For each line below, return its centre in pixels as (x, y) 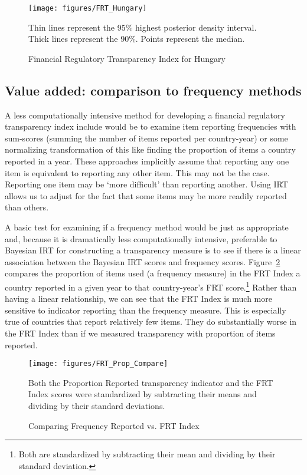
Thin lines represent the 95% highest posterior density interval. (143, 27)
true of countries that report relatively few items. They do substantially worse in (151, 321)
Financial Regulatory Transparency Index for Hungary (127, 58)
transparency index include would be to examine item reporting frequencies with (151, 126)
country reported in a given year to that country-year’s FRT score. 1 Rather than (151, 286)
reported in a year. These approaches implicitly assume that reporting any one (147, 161)
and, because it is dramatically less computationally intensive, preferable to (141, 238)
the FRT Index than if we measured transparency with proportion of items (140, 333)
